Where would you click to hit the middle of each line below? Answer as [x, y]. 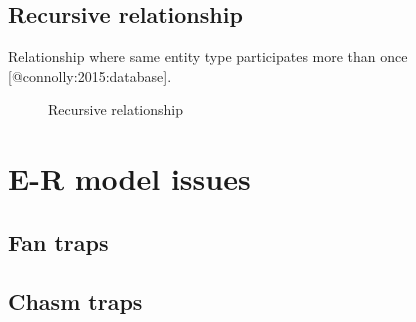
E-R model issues [129, 178]
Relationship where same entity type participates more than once [208, 56]
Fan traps [58, 241]
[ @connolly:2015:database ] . [90, 75]
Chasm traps [75, 300]
